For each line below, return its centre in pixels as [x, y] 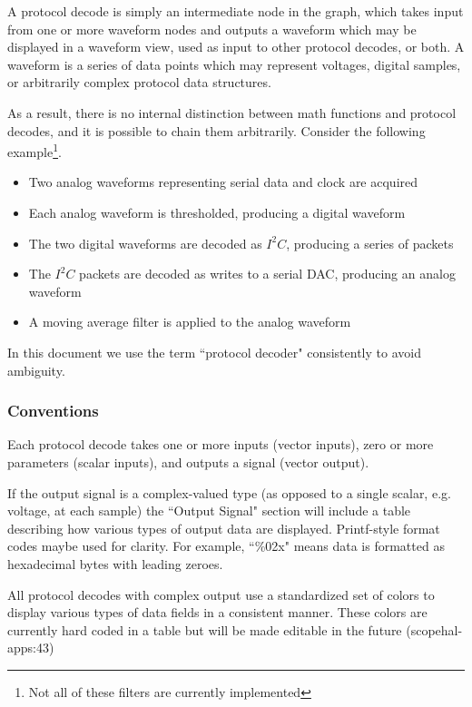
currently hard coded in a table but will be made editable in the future [205, 629]
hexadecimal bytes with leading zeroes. [115, 563]
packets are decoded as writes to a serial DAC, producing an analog [267, 274]
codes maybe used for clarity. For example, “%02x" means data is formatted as [226, 546]
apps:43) [31, 648]
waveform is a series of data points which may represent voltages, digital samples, [234, 64]
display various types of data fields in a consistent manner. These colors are [217, 612]
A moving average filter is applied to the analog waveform [190, 322]
